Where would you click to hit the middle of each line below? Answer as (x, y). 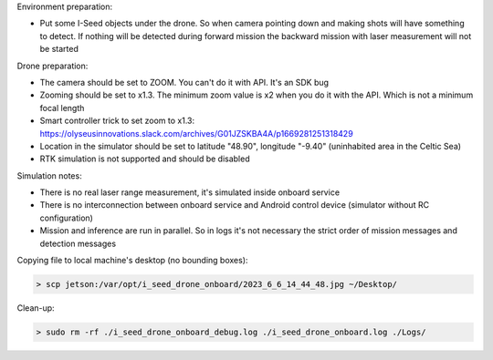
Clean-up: (36, 308)
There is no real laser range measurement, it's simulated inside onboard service (190, 192)
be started (59, 49)
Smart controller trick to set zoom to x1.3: (117, 121)
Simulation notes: (49, 175)
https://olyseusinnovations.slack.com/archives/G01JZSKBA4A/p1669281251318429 (196, 133)
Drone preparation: (52, 66)
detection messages (78, 243)
